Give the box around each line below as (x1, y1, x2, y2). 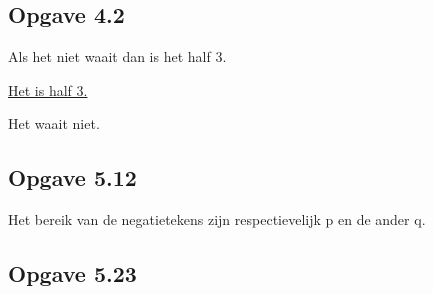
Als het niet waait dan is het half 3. (8, 46, 227, 67)
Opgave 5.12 (8, 162, 137, 193)
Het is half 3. (8, 79, 88, 100)
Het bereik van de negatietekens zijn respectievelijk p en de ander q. (8, 209, 426, 230)
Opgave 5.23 (8, 258, 137, 289)
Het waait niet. (8, 113, 100, 134)
